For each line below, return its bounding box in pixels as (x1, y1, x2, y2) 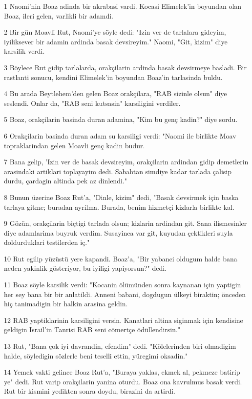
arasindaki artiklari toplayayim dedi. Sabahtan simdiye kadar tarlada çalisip (4, 166, 232, 176)
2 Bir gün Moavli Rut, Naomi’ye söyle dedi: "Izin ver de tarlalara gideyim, (4, 27, 226, 37)
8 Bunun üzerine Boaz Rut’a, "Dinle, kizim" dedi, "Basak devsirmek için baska (4, 192, 239, 202)
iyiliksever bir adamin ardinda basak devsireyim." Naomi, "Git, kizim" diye (4, 36, 228, 46)
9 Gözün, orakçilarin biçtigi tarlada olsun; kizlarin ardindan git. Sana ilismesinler (4, 218, 247, 228)
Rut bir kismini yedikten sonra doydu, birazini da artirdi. (4, 386, 176, 396)
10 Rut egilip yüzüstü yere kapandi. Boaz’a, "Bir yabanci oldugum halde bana (4, 253, 237, 263)
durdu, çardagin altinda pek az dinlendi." (4, 176, 127, 186)
